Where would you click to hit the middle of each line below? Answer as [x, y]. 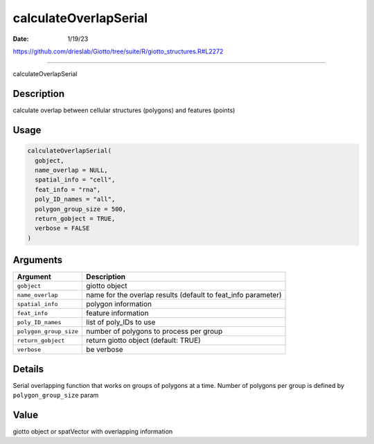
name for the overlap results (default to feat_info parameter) [184, 295]
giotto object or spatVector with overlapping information [93, 432]
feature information [117, 313]
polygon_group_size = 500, [81, 209]
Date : [21, 39]
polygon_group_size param [56, 396]
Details [28, 369]
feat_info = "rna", [68, 189]
